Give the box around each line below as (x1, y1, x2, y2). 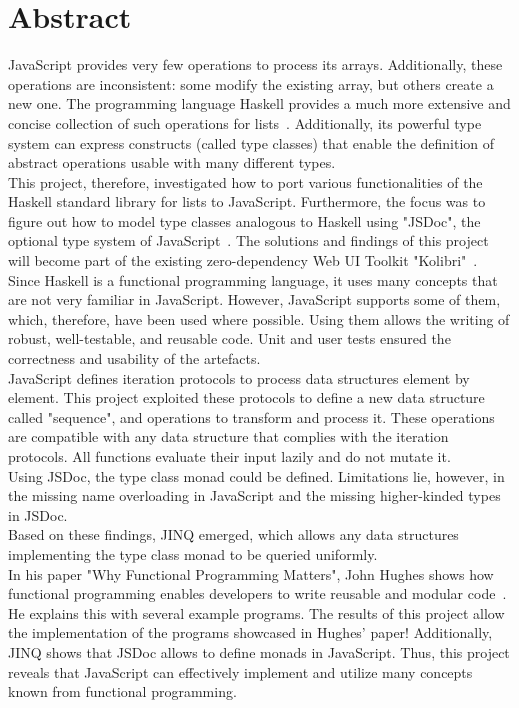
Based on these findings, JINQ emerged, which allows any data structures (8, 524, 459, 545)
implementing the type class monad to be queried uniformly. (8, 543, 378, 564)
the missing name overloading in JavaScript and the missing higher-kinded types (8, 485, 501, 506)
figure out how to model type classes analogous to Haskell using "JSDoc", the (8, 210, 481, 231)
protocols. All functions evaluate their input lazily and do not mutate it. (8, 446, 451, 466)
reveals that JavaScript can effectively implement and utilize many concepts (8, 661, 473, 682)
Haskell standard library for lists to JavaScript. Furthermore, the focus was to (8, 191, 486, 212)
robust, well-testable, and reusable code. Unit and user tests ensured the (8, 328, 451, 349)
